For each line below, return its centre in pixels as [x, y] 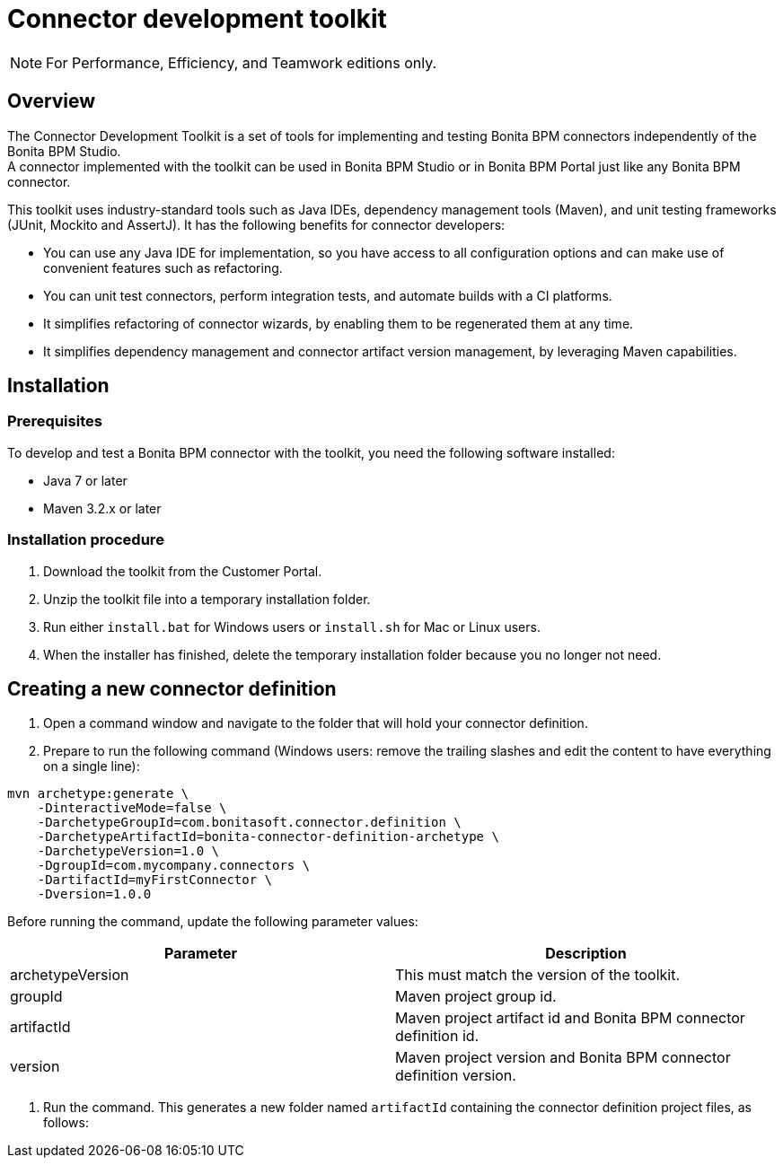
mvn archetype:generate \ [98, 794]
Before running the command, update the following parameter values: [213, 922]
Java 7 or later [85, 480]
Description [586, 954]
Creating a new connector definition [172, 688]
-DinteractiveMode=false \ [132, 808]
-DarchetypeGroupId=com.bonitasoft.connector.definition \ [249, 823]
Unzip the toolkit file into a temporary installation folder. [207, 599]
